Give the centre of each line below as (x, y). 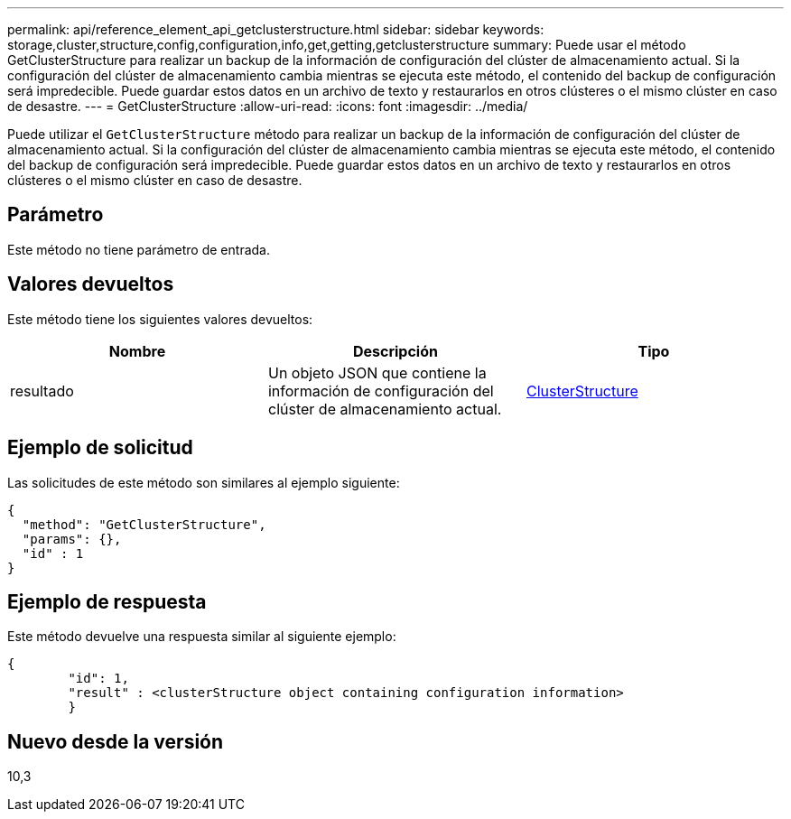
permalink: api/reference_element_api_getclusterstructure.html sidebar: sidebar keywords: (276, 29)
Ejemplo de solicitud (100, 448)
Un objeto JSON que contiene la (377, 372)
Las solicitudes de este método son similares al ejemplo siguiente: (204, 482)
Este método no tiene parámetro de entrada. (139, 249)
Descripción (395, 351)
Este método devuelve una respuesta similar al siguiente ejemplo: (202, 637)
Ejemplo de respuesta (107, 601)
